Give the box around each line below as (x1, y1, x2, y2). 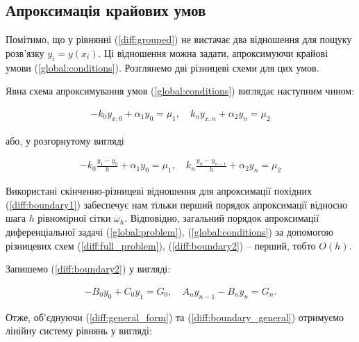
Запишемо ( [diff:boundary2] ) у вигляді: (6, 261, 171, 276)
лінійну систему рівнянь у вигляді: (6, 323, 152, 338)
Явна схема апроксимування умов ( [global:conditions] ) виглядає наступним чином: (6, 83, 355, 98)
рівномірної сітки (37, 211, 111, 225)
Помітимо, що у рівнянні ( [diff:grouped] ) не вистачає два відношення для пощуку (6, 32, 352, 47)
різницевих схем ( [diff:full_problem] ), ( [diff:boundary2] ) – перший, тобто (6, 238, 316, 252)
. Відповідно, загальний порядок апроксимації (124, 211, 319, 225)
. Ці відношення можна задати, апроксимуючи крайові (98, 45, 328, 60)
